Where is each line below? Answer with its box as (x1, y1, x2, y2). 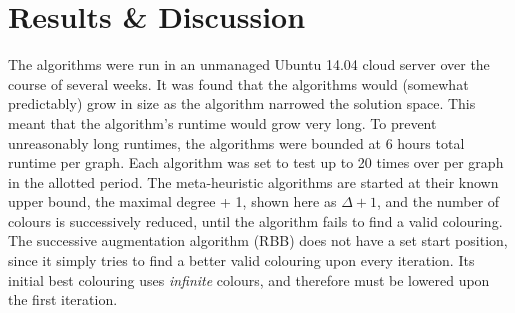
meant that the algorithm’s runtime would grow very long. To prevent (8, 112, 437, 133)
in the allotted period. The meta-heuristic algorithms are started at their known (8, 171, 499, 192)
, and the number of (376, 191, 500, 212)
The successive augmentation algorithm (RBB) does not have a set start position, (8, 230, 508, 251)
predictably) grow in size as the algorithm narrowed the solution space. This (8, 93, 476, 114)
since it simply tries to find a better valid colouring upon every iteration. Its (8, 250, 475, 271)
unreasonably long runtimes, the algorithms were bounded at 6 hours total (8, 132, 465, 153)
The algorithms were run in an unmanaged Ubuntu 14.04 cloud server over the (8, 54, 490, 75)
